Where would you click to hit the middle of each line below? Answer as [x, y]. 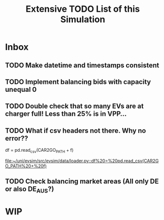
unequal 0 [21, 89]
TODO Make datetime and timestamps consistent [82, 65]
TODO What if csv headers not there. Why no [76, 130]
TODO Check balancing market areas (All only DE [82, 181]
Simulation [83, 19]
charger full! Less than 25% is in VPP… [66, 114]
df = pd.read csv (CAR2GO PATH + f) [39, 151]
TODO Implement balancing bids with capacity [78, 82]
